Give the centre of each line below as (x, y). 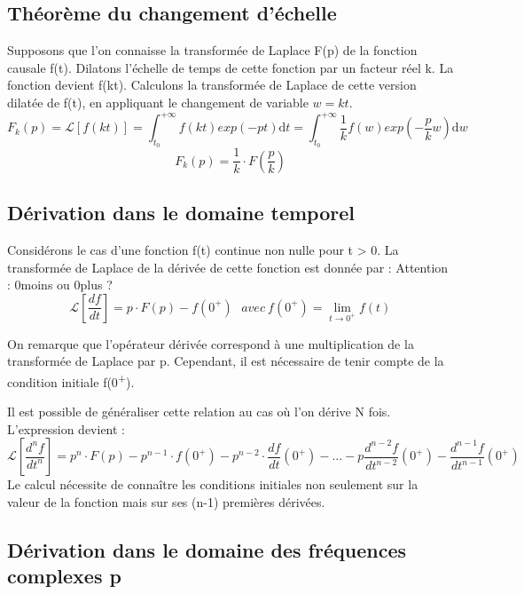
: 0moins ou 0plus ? (60, 285)
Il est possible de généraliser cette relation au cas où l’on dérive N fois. (199, 412)
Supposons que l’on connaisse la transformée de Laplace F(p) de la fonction (212, 50)
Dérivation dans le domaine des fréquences (207, 549)
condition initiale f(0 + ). (71, 380)
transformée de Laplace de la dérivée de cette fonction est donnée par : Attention (228, 267)
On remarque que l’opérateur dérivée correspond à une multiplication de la (211, 343)
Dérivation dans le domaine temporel (181, 213)
